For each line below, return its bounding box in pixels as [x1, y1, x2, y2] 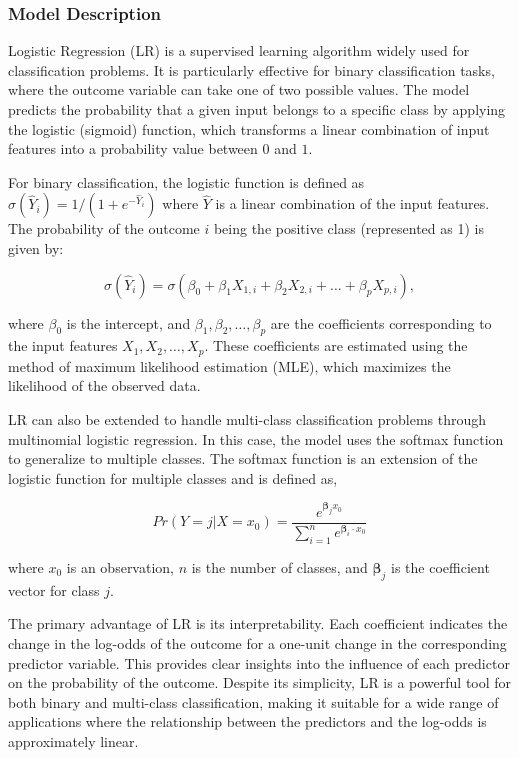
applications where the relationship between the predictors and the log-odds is [8, 711, 487, 732]
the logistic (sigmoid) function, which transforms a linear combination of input [8, 118, 490, 139]
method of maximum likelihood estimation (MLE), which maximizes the [8, 355, 451, 376]
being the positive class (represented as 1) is [213, 218, 484, 239]
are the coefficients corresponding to [270, 312, 492, 333]
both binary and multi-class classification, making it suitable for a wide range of [8, 691, 499, 712]
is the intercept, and [66, 312, 191, 333]
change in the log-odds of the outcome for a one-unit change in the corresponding [8, 633, 507, 654]
